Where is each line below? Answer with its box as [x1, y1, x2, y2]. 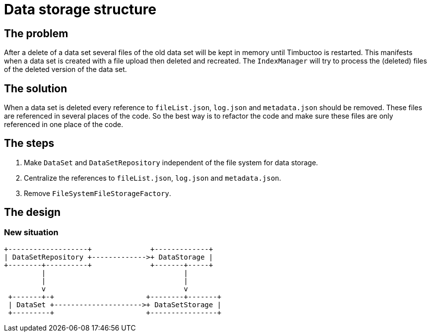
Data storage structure [4, 1, 157, 18]
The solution [4, 82, 67, 95]
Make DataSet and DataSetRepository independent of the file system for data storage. [24, 158, 318, 167]
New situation [4, 227, 59, 237]
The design [4, 206, 61, 219]
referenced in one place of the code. [4, 120, 123, 129]
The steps [4, 137, 55, 150]
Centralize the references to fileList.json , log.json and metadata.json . [24, 173, 281, 182]
